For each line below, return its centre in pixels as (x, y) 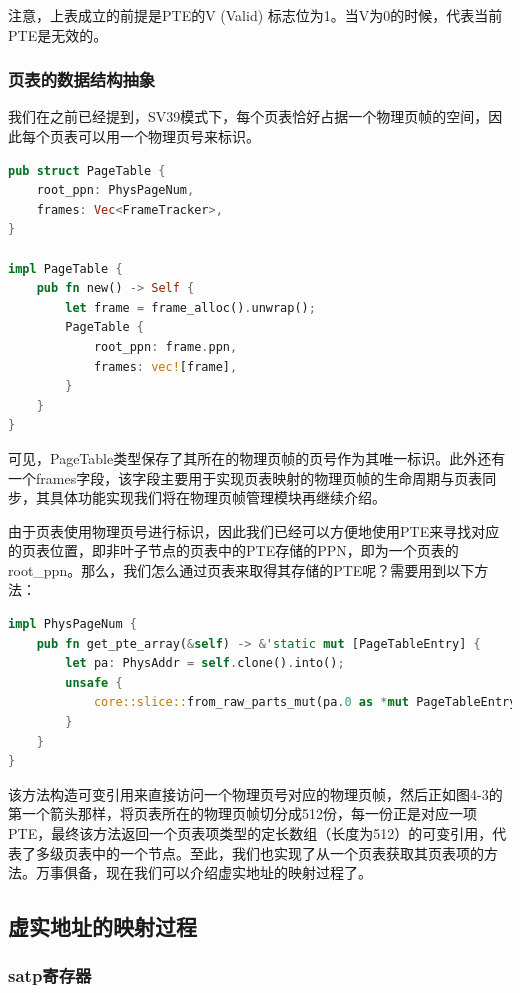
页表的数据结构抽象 (82, 79)
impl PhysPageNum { (72, 624)
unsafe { (94, 682)
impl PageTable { (65, 268)
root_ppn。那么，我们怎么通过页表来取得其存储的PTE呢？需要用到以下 (241, 569)
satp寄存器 (50, 975)
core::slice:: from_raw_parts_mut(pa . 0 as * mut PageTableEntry (305, 702)
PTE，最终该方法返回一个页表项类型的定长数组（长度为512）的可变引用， (250, 833)
